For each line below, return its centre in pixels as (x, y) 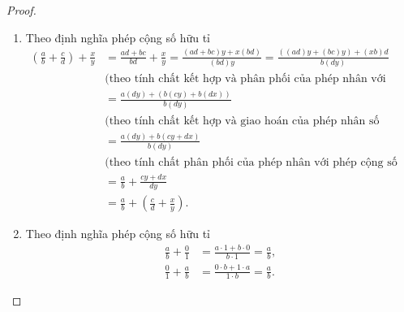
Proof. (21, 10)
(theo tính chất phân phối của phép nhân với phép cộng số (251, 163)
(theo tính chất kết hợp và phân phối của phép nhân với (245, 78)
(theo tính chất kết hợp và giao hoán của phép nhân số (242, 121)
